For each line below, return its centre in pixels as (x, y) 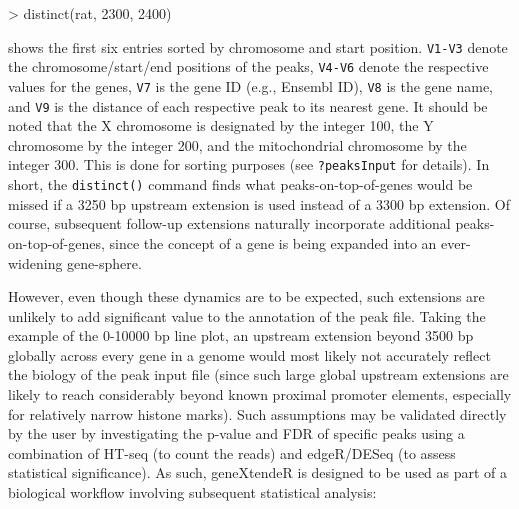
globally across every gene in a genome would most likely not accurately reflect (249, 354)
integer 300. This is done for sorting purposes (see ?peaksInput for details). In (249, 164)
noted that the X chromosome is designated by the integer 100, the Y (221, 125)
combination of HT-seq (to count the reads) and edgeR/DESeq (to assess (232, 452)
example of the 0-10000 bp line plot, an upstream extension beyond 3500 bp (241, 335)
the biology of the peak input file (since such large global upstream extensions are (258, 374)
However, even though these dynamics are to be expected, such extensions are (246, 296)
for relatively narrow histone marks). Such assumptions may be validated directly (257, 413)
